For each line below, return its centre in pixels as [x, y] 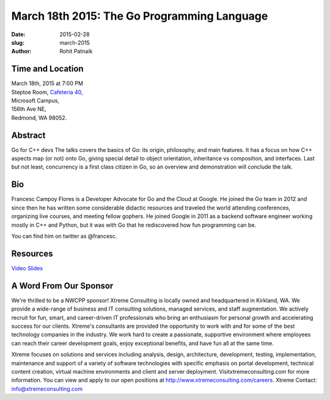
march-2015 [75, 42]
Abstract [28, 135]
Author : [21, 51]
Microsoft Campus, [35, 100]
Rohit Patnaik [76, 51]
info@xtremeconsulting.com [47, 388]
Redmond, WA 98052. [39, 118]
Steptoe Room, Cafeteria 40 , [47, 92]
